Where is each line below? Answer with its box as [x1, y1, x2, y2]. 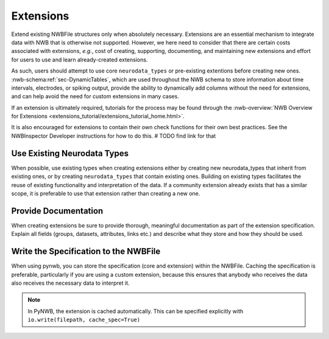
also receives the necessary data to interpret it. [11, 279, 130, 287]
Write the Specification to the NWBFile [11, 246, 161, 257]
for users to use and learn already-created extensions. [11, 55, 148, 63]
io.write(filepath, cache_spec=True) [27, 316, 141, 323]
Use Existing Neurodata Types [11, 148, 129, 159]
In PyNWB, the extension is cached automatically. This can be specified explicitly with [27, 307, 244, 315]
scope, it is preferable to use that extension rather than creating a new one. [11, 190, 200, 197]
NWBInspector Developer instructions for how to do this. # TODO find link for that [11, 132, 216, 140]
